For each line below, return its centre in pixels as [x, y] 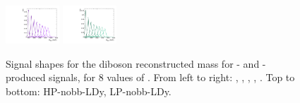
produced [26, 77]
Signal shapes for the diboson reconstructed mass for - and [133, 63]
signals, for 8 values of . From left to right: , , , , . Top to [172, 77]
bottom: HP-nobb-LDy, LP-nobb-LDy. [89, 91]
